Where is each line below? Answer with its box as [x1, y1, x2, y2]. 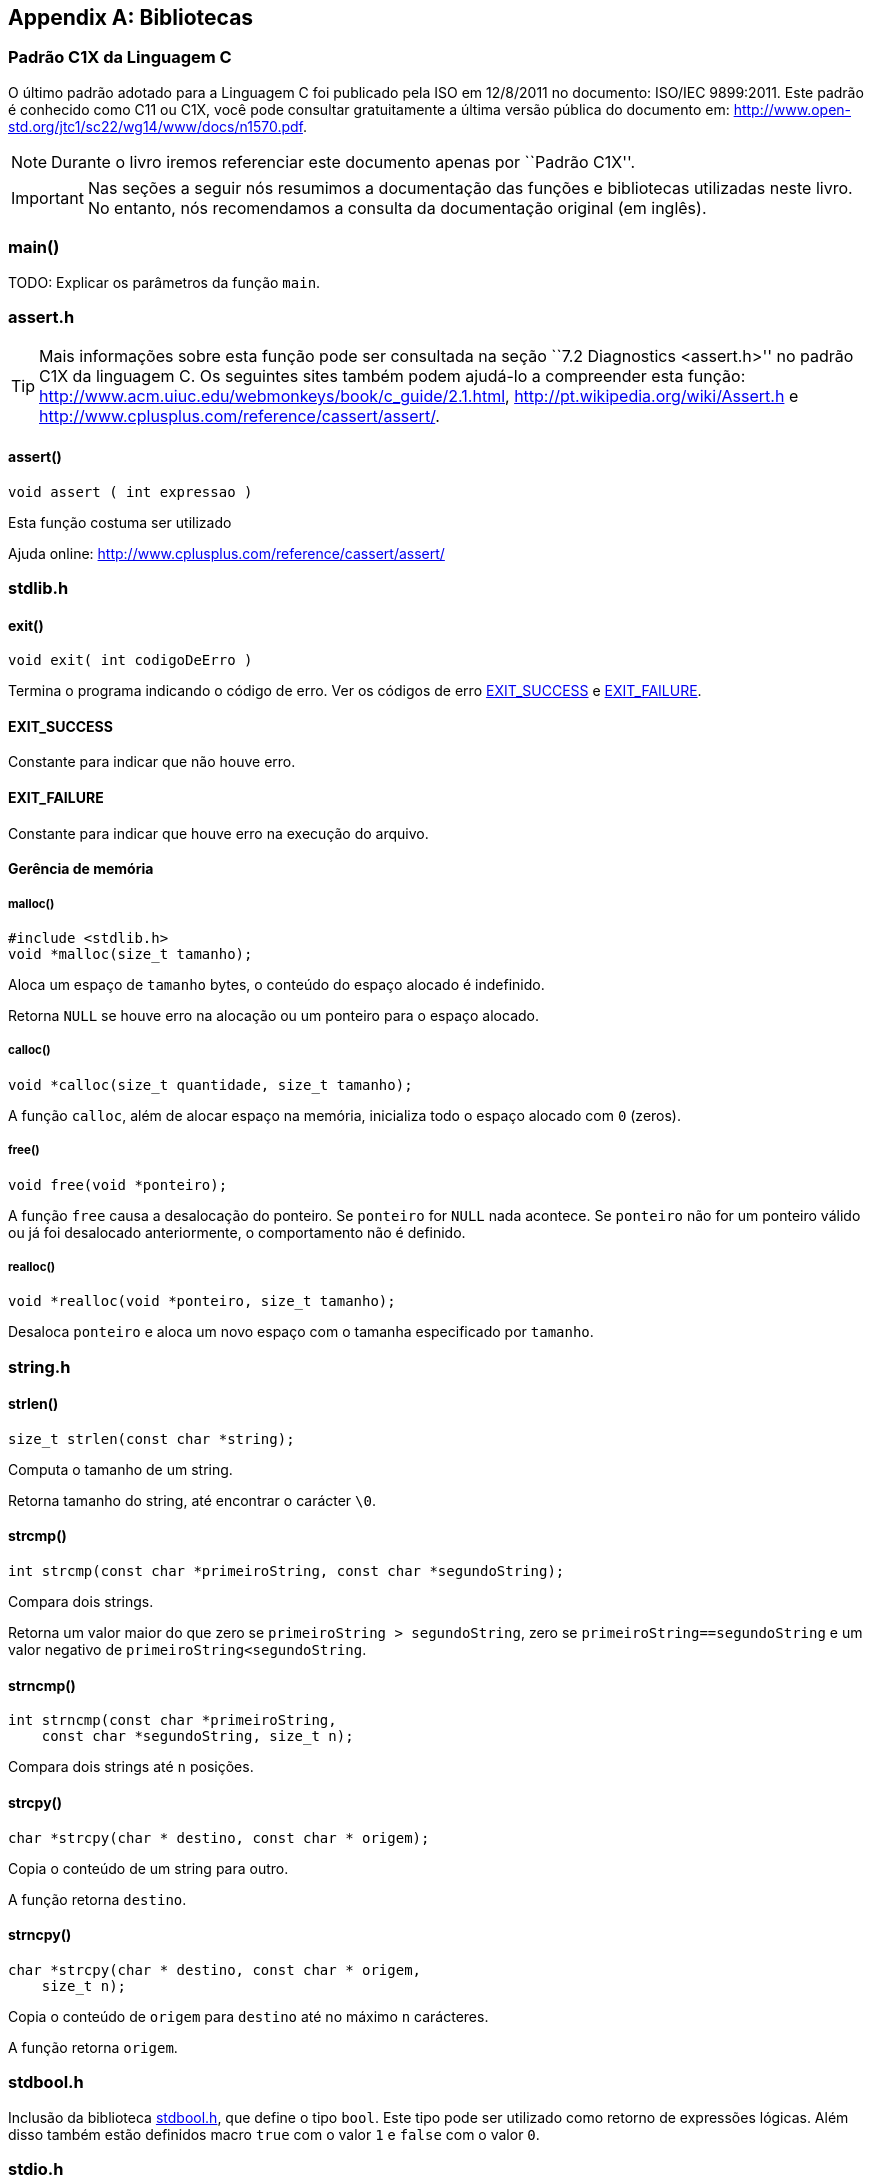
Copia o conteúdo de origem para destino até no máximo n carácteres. [8, 2007, 489, 2025]
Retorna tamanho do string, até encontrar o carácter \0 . [8, 1491, 376, 1509]
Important [11, 187, 84, 208]
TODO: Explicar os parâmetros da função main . [8, 273, 321, 291]
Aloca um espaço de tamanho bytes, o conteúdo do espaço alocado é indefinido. [8, 975, 545, 993]
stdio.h [8, 2158, 64, 2179]
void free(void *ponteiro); [8, 1176, 228, 1193]
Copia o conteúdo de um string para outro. [8, 1859, 289, 1877]
